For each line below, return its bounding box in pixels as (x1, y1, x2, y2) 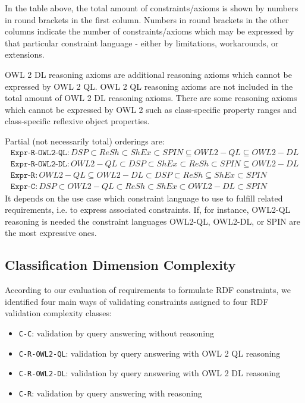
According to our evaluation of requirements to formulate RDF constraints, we (5, 284, 291, 296)
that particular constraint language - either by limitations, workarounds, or (5, 36, 279, 49)
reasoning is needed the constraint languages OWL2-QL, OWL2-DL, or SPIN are (5, 215, 301, 227)
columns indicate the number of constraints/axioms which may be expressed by (5, 25, 294, 37)
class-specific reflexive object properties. (5, 115, 150, 127)
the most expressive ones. (5, 226, 97, 239)
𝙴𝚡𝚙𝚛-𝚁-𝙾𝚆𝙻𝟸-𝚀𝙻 (10, 148, 67, 157)
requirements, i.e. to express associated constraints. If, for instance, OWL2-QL (5, 203, 291, 216)
